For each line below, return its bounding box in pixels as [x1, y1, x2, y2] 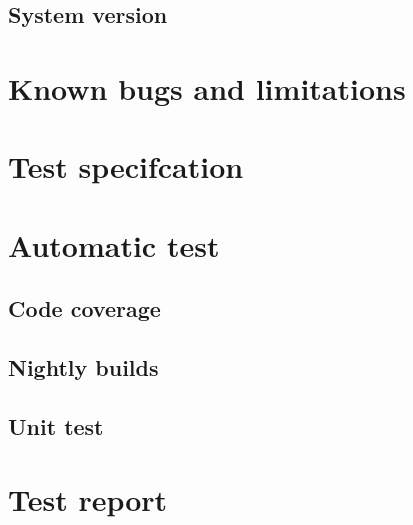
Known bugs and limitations [8, 67, 406, 108]
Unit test [8, 410, 104, 441]
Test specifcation [8, 146, 244, 187]
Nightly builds [8, 352, 159, 383]
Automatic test [8, 224, 220, 265]
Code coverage [8, 293, 161, 324]
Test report [8, 479, 168, 520]
